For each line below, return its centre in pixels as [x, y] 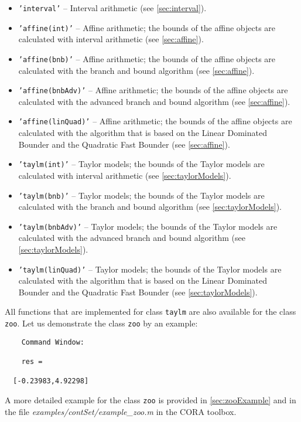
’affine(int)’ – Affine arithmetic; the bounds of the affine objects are [147, 27]
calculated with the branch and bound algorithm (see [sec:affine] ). [136, 70]
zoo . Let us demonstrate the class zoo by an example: [101, 323]
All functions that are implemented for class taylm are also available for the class [150, 312]
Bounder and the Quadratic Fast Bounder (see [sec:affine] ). [124, 144]
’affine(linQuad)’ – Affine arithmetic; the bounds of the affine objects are [155, 121]
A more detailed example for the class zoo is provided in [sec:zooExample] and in [150, 400]
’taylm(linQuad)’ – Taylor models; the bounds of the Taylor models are [150, 269]
